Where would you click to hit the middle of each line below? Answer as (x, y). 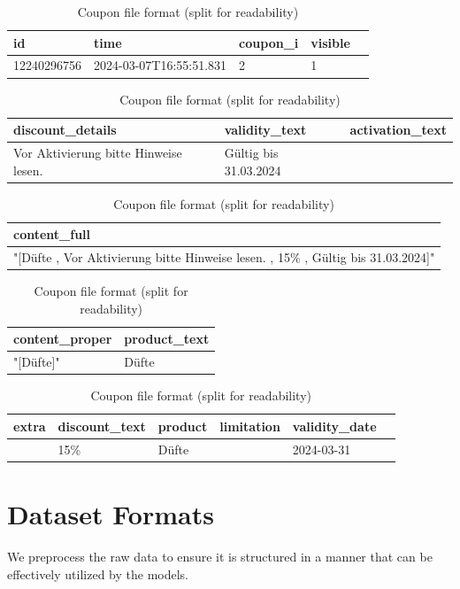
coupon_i (269, 42)
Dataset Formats (111, 514)
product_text (167, 339)
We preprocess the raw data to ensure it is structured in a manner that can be (220, 556)
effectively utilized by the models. (98, 573)
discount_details (65, 130)
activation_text (398, 130)
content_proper (63, 339)
